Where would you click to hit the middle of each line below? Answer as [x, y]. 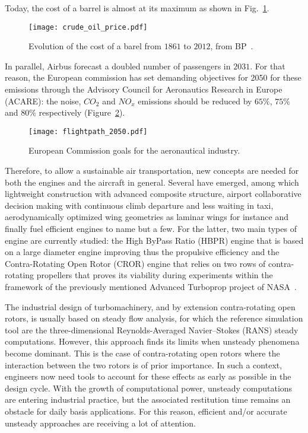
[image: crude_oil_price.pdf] [88, 27]
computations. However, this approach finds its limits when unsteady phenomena [152, 341]
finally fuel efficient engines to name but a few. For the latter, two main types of [151, 229]
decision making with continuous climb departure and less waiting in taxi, [139, 205]
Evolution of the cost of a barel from [95, 46]
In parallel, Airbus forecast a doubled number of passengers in [118, 66]
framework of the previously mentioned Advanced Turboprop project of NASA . [151, 286]
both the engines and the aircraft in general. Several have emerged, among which [152, 182]
